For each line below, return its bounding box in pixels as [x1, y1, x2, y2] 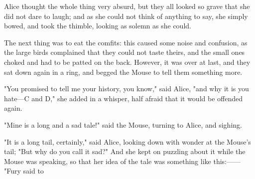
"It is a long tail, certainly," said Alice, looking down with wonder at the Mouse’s [4, 136, 251, 147]
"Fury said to [4, 166, 44, 176]
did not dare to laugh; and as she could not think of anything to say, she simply [4, 10, 248, 21]
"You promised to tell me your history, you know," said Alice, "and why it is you [4, 83, 249, 94]
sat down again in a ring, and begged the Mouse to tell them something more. [4, 66, 243, 77]
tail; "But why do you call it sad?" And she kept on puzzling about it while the [4, 146, 246, 157]
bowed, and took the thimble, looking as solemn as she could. [4, 20, 191, 31]
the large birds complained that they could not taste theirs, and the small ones [4, 47, 245, 57]
